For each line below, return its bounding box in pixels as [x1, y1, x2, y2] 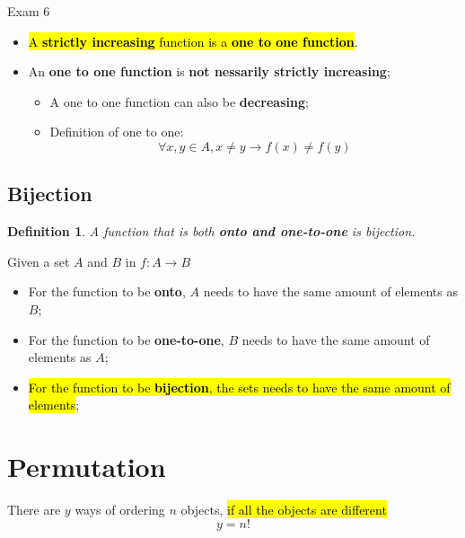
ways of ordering [75, 500, 165, 519]
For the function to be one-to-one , [28, 330, 224, 348]
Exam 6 [7, 2, 50, 20]
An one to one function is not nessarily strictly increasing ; [28, 62, 390, 81]
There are [7, 500, 61, 519]
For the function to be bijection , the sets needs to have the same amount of [28, 377, 451, 396]
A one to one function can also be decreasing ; [49, 92, 309, 110]
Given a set [7, 251, 70, 270]
